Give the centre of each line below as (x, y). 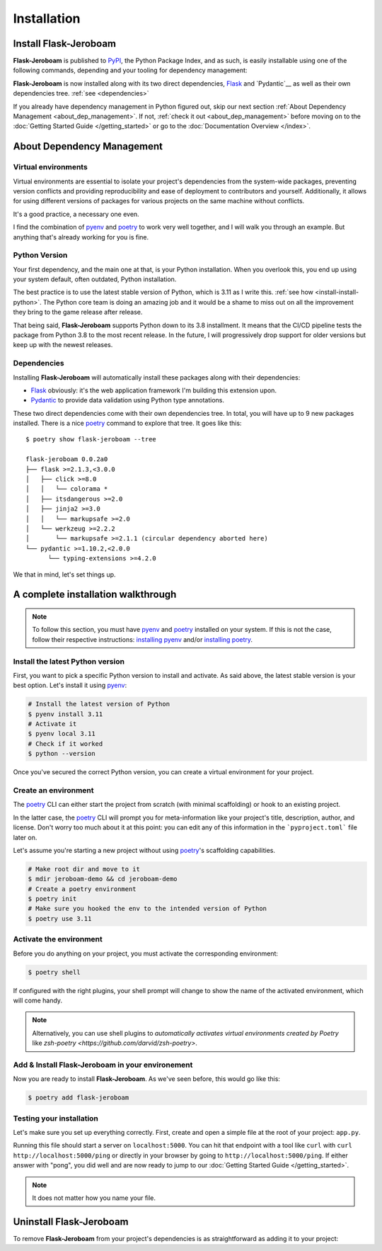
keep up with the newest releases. (63, 345)
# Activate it (52, 724)
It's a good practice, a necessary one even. (76, 214)
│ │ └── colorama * (67, 489)
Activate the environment (58, 939)
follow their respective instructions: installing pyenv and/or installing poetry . (143, 639)
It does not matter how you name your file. (94, 1198)
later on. (25, 837)
